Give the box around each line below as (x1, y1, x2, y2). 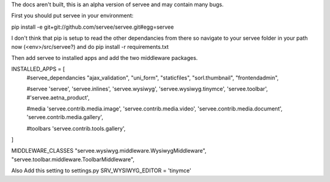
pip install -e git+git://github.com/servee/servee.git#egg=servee (11, 23, 174, 31)
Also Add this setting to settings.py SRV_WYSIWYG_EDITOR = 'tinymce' (11, 167, 192, 174)
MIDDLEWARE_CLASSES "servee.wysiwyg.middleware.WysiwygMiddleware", (11, 147, 207, 155)
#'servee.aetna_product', (26, 93, 90, 101)
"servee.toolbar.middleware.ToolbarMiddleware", (11, 156, 134, 163)
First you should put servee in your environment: (11, 12, 134, 20)
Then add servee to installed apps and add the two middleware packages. (11, 54, 198, 61)
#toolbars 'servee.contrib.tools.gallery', (26, 125, 126, 132)
